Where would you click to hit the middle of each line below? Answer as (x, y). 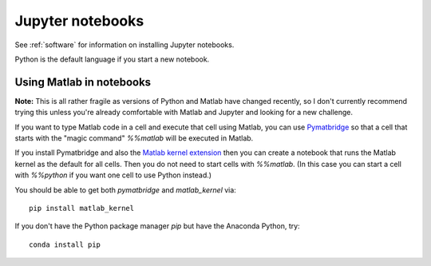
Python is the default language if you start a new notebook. (112, 59)
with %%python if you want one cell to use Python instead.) (113, 175)
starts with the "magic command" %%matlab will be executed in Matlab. (134, 138)
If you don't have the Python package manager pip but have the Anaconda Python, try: (157, 226)
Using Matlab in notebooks (83, 82)
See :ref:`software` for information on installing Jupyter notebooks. (125, 45)
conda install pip (65, 244)
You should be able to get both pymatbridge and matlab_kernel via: (126, 190)
